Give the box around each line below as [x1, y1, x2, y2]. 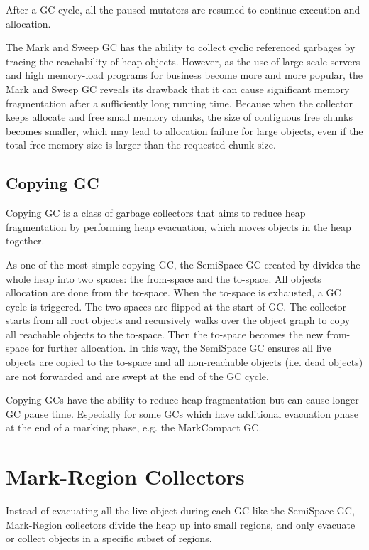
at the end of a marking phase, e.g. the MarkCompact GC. [6, 420, 262, 435]
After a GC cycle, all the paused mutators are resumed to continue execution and [6, 2, 360, 16]
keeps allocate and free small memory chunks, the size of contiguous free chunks [6, 109, 353, 124]
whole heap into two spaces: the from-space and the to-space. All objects [6, 271, 321, 286]
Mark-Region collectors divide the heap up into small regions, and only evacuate [6, 517, 356, 532]
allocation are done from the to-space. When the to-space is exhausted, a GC [6, 285, 341, 300]
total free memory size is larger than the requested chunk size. [6, 137, 276, 152]
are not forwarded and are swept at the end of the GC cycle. [6, 368, 269, 383]
